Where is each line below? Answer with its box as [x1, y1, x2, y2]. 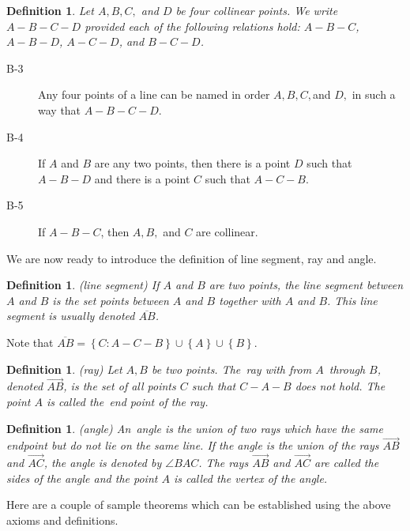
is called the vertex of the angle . [173, 469, 328, 486]
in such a [352, 86, 396, 103]
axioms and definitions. [6, 511, 118, 528]
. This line [327, 292, 378, 308]
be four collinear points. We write [175, 2, 338, 18]
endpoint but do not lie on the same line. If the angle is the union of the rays [6, 437, 379, 454]
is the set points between [52, 292, 169, 308]
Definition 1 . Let [6, 2, 94, 18]
